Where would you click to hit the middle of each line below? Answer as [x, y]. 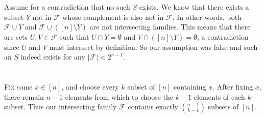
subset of [141, 86]
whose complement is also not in [113, 17]
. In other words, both [207, 17]
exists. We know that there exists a [194, 7]
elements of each [219, 96]
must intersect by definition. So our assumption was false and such [153, 47]
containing [190, 86]
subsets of [223, 107]
